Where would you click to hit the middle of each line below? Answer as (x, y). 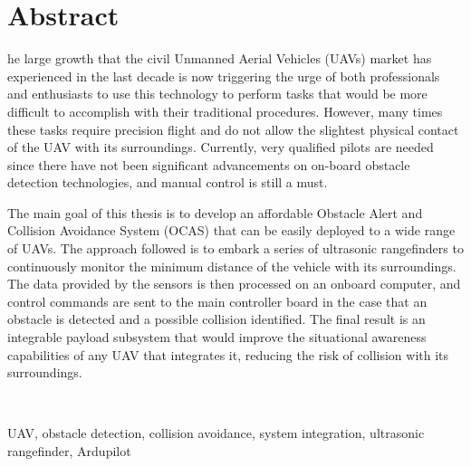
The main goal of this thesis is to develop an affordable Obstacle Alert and (215, 212)
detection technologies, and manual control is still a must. (168, 182)
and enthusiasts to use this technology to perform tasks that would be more (217, 94)
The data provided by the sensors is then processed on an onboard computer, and (234, 284)
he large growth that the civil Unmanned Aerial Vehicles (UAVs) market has (220, 58)
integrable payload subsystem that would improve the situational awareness (217, 337)
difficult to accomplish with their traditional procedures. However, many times (225, 111)
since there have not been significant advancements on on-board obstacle (209, 164)
